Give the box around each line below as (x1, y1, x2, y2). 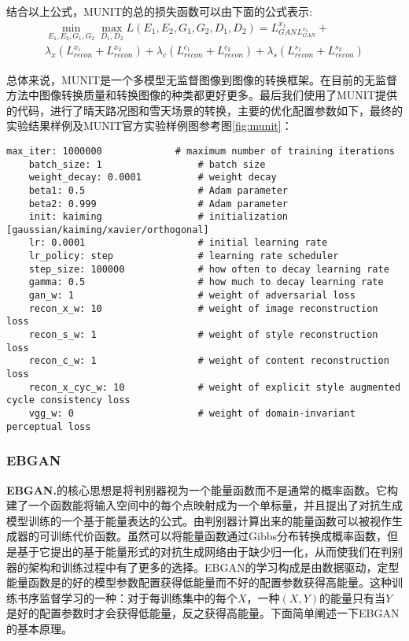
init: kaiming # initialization (28, 211, 288, 223)
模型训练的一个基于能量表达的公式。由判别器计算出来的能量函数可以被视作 (6, 512, 392, 528)
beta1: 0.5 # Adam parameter (28, 184, 288, 196)
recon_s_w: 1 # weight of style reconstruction (28, 329, 378, 341)
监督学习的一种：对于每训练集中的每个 (39, 589, 238, 606)
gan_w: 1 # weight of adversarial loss (28, 290, 356, 302)
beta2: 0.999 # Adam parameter (28, 198, 288, 209)
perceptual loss (6, 421, 91, 432)
